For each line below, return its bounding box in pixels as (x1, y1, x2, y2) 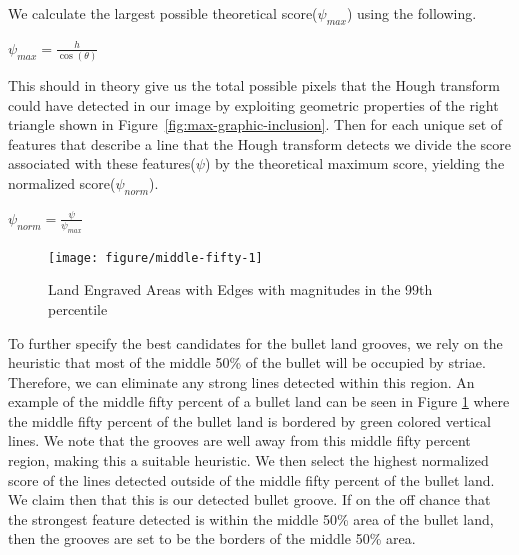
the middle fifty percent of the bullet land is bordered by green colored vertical (8, 410, 491, 431)
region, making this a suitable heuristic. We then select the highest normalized (8, 450, 489, 471)
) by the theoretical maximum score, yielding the (204, 153, 505, 174)
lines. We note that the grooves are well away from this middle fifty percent (8, 430, 471, 451)
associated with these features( (8, 153, 196, 174)
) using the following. (346, 3, 477, 23)
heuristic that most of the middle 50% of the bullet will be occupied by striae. (8, 352, 486, 373)
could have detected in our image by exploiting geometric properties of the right (8, 94, 499, 115)
